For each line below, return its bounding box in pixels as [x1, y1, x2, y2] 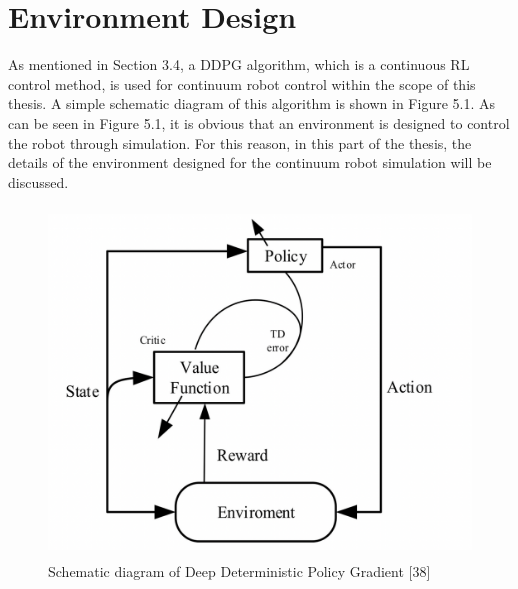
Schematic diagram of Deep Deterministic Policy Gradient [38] [48, 561, 431, 582]
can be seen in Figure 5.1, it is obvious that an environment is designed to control [8, 112, 510, 133]
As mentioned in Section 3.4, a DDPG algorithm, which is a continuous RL [8, 54, 470, 75]
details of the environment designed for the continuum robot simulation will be [8, 152, 492, 173]
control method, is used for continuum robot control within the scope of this [8, 73, 476, 94]
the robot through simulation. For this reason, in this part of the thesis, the [8, 132, 472, 153]
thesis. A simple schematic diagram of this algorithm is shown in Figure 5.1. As [8, 93, 496, 114]
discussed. [8, 171, 69, 192]
